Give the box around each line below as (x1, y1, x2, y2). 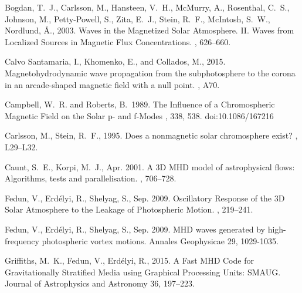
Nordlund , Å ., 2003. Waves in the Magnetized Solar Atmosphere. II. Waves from (5, 24, 294, 36)
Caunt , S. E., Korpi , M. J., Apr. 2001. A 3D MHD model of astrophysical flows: (5, 160, 295, 173)
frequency (5, 234, 39, 247)
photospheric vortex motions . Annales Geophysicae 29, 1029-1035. (42, 234, 279, 247)
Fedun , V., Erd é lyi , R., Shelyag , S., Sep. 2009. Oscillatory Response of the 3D (5, 191, 285, 204)
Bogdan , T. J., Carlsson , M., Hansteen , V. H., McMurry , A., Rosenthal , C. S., (5, 1, 290, 13)
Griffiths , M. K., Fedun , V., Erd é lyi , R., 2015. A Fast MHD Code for (5, 254, 254, 267)
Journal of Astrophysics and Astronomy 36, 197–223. (5, 277, 195, 289)
